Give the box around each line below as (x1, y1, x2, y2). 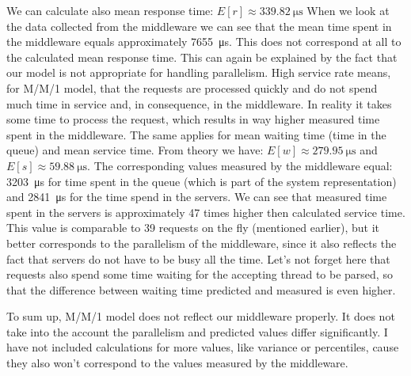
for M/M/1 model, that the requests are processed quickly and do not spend (6, 79, 378, 96)
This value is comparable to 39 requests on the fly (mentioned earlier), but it (6, 219, 380, 236)
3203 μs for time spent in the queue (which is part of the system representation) (6, 173, 397, 189)
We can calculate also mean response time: (6, 2, 214, 18)
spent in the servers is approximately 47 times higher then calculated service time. (6, 203, 405, 220)
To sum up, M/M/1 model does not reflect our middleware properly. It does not (6, 308, 395, 325)
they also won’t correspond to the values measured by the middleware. (6, 355, 348, 371)
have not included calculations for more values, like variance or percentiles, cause (6, 339, 399, 355)
